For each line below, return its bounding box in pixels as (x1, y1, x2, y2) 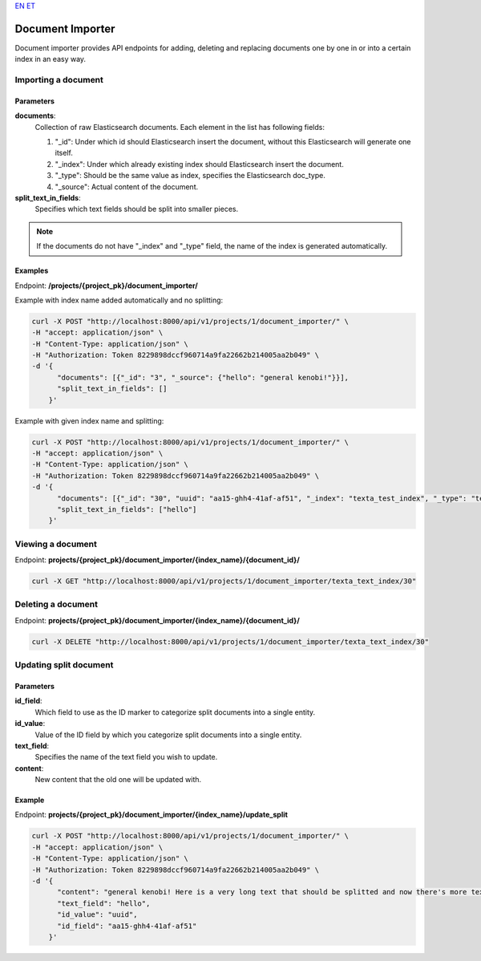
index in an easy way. (14, 55, 87, 64)
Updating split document (14, 659, 114, 671)
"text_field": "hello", (57, 898, 151, 908)
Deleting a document (14, 598, 98, 610)
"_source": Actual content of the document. (55, 181, 199, 192)
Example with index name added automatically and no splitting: (14, 295, 224, 305)
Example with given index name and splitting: (14, 416, 164, 425)
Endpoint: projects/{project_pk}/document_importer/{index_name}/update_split (14, 810, 289, 820)
